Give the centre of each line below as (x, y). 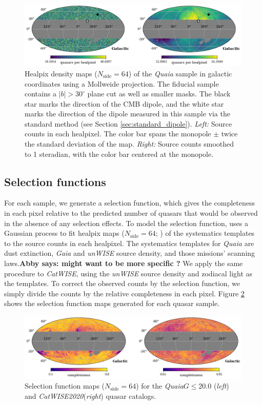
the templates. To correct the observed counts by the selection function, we (122, 283)
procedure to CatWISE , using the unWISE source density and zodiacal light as (128, 273)
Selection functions (55, 181)
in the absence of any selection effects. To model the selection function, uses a (126, 223)
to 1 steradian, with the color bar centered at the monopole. (119, 154)
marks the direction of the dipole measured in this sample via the (127, 114)
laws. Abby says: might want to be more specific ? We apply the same (124, 263)
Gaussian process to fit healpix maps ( (64, 233)
